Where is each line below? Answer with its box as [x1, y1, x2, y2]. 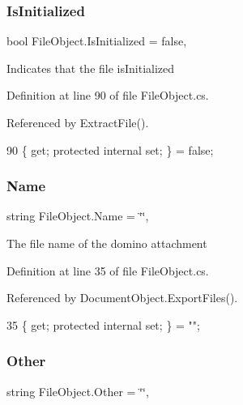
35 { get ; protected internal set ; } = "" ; [6, 316, 200, 333]
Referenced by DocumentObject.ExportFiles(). [6, 289, 238, 306]
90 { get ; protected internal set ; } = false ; [6, 141, 214, 158]
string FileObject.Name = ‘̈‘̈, [6, 207, 149, 224]
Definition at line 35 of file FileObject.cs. [6, 262, 209, 279]
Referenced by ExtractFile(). [6, 114, 149, 130]
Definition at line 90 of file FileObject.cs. [6, 87, 209, 104]
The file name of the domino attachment [6, 235, 207, 251]
